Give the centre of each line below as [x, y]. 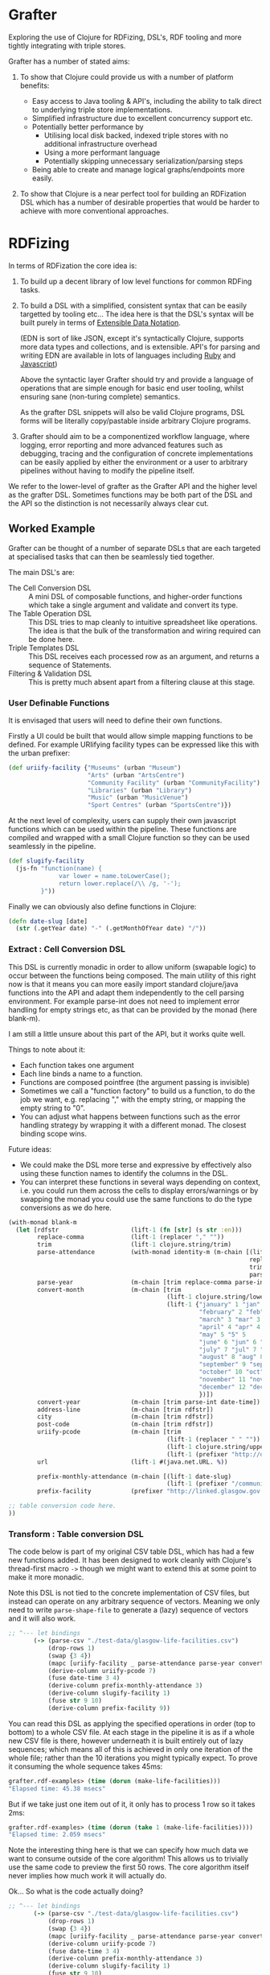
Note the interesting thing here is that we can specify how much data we [129, 1850]
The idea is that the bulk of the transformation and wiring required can [145, 631]
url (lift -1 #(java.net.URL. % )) [133, 1462]
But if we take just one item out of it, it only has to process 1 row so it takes [132, 1804]
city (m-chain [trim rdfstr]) [126, 1417]
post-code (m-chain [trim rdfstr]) [126, 1424]
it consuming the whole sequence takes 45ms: [86, 1766]
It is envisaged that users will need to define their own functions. [115, 720]
